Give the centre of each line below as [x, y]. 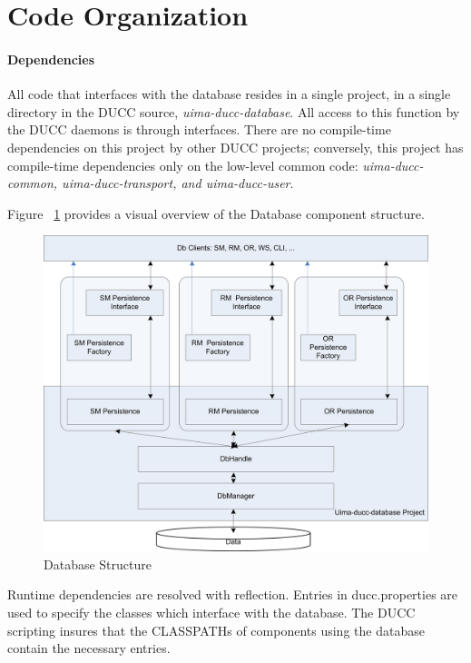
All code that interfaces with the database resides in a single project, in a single [229, 94]
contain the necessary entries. [89, 648]
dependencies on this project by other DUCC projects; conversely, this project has [235, 147]
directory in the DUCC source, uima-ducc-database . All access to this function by [234, 111]
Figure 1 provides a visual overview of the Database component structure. [216, 213]
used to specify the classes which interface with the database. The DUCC [211, 612]
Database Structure [98, 564]
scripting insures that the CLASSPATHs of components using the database [216, 630]
